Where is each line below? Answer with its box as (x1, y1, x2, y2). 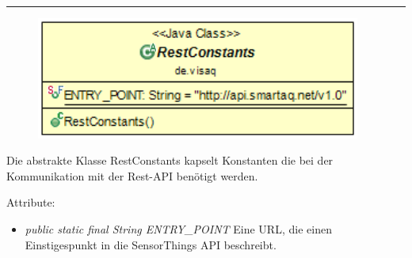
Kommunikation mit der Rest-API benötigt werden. (6, 167, 258, 184)
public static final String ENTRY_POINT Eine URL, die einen (25, 220, 332, 237)
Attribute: (6, 194, 55, 211)
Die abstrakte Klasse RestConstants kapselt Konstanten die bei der (6, 152, 334, 169)
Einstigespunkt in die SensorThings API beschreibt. (25, 236, 277, 252)
